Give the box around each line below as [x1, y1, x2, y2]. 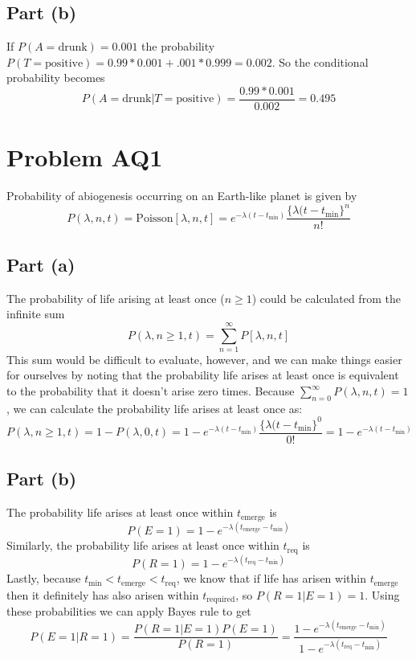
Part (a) [6, 252, 75, 276]
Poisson [136, 212, 173, 224]
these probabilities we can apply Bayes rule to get [6, 603, 251, 619]
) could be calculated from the [251, 289, 401, 306]
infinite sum [6, 305, 65, 322]
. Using [365, 586, 400, 603]
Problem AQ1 [6, 141, 163, 174]
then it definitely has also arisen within [6, 586, 199, 603]
